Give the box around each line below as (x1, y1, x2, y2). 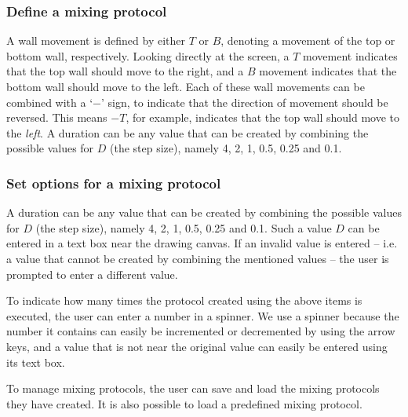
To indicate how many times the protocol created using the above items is (6, 292, 362, 309)
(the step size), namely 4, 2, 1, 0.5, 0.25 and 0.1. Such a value (35, 219, 332, 236)
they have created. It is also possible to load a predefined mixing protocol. (6, 395, 362, 412)
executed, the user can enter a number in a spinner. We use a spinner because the (6, 307, 399, 324)
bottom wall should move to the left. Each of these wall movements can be (6, 79, 365, 94)
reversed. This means (6, 109, 107, 126)
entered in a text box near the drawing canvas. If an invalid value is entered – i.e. (6, 235, 398, 251)
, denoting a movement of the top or (220, 32, 395, 49)
